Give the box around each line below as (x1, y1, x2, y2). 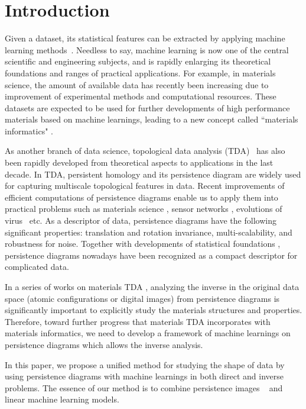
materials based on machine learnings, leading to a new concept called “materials (5, 113, 298, 125)
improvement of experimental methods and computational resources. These (5, 90, 276, 102)
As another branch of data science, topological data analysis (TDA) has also (5, 144, 285, 157)
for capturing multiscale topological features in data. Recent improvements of (5, 179, 285, 192)
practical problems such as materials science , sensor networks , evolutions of (5, 202, 282, 215)
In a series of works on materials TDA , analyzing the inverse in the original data (5, 281, 300, 292)
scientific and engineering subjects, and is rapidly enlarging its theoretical (5, 55, 271, 67)
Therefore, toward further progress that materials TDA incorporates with (5, 315, 271, 327)
